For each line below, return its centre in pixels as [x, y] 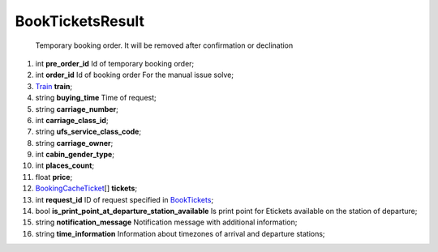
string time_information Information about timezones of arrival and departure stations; [180, 233]
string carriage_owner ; [74, 143]
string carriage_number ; [77, 109]
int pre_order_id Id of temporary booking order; [115, 63]
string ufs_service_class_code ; [88, 132]
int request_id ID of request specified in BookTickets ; [125, 199]
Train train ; [54, 86]
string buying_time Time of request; [96, 98]
